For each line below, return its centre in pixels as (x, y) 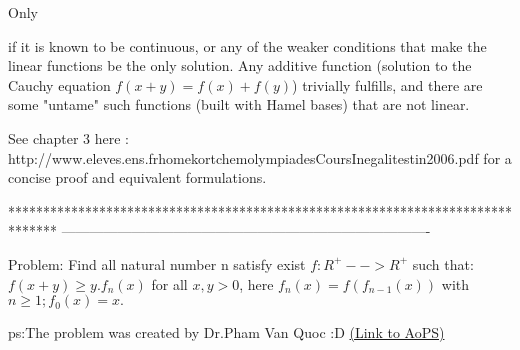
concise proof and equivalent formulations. (137, 177)
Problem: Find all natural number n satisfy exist (157, 263)
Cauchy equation (59, 84)
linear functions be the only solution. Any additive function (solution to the (240, 65)
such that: (443, 263)
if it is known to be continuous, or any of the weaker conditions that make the (247, 45)
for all (169, 283)
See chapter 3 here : (69, 137)
